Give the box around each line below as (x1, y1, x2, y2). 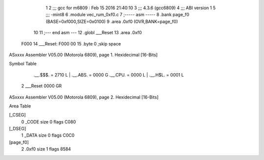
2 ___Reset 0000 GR (21, 83, 62, 89)
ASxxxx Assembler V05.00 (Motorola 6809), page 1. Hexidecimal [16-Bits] (9, 52, 158, 58)
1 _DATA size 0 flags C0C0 (21, 132, 75, 139)
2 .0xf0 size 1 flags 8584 (21, 146, 71, 152)
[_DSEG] (9, 126, 26, 132)
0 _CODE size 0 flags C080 (21, 119, 76, 124)
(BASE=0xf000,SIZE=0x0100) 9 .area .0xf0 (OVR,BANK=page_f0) (45, 19, 178, 24)
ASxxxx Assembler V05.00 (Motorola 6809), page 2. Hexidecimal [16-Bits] (9, 94, 159, 100)
